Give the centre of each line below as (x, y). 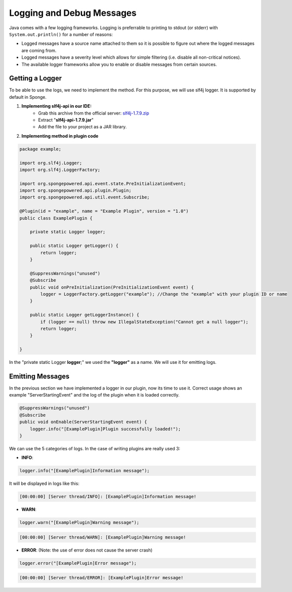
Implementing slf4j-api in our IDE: (56, 106)
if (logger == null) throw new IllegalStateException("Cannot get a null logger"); (144, 322)
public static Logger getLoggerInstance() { (85, 315)
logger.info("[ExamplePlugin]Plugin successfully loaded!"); (105, 429)
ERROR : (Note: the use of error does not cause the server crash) (87, 550)
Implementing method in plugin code (60, 136)
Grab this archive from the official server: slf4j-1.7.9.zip (94, 113)
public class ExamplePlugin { (56, 218)
